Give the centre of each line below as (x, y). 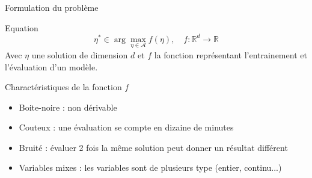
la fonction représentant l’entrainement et (231, 54)
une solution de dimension (80, 54)
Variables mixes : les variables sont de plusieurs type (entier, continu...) (150, 167)
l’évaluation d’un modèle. (51, 66)
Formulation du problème (52, 7)
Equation (22, 27)
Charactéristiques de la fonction (63, 87)
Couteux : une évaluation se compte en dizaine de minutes (126, 127)
